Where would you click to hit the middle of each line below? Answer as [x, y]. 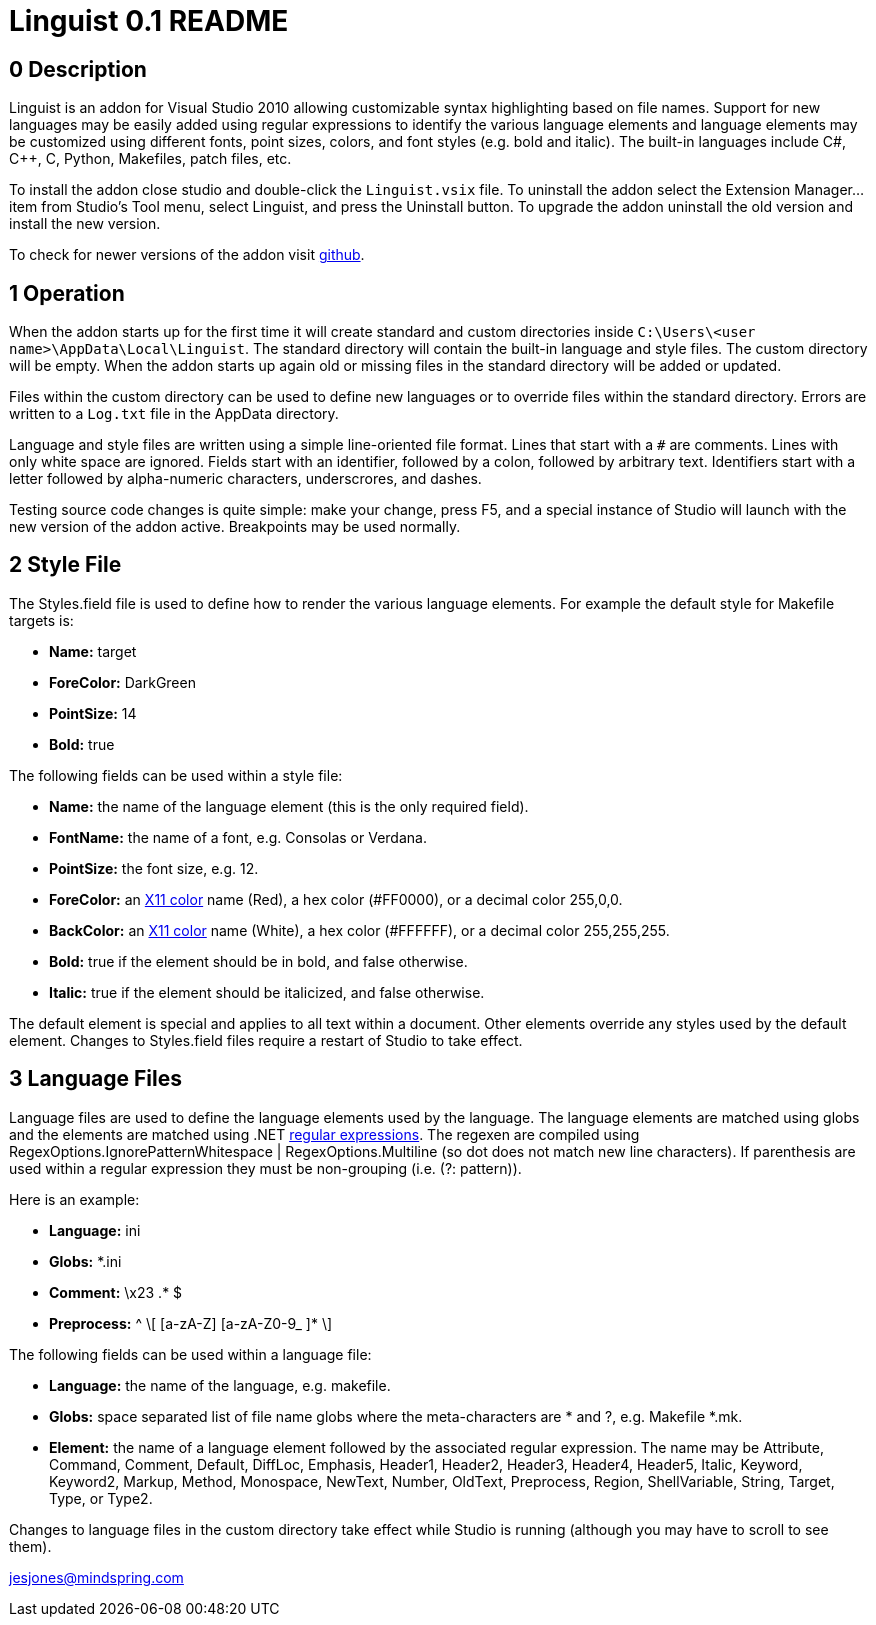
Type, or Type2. [101, 1498]
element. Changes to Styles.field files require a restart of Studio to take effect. [266, 1040]
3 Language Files [95, 1079]
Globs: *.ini [85, 1261]
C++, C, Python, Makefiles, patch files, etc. [150, 159]
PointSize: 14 [93, 713]
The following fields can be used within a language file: [190, 1354]
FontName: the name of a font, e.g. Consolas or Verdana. [238, 837]
